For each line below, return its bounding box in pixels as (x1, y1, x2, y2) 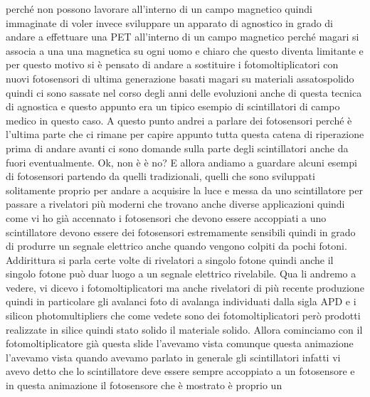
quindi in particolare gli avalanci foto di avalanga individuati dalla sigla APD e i (6, 294, 356, 309)
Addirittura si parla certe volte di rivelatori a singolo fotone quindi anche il (6, 252, 334, 267)
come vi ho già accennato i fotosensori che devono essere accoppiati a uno (6, 210, 327, 225)
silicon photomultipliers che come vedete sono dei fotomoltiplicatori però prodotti (6, 308, 361, 323)
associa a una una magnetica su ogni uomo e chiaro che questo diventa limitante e (6, 43, 364, 58)
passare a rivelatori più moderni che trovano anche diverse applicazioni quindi (6, 196, 345, 211)
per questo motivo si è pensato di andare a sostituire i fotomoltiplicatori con (6, 57, 339, 72)
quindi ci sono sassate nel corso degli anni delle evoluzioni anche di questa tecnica (6, 85, 362, 100)
